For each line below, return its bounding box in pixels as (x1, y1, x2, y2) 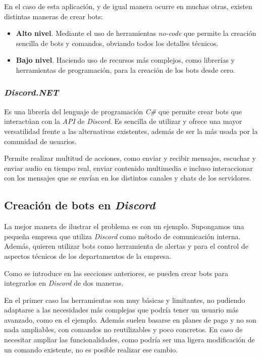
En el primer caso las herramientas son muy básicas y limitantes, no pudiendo (4, 294, 245, 305)
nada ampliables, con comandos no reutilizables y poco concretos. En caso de (4, 324, 243, 335)
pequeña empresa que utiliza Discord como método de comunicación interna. (4, 231, 241, 241)
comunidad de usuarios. (4, 136, 77, 146)
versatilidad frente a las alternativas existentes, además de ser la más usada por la (4, 125, 258, 136)
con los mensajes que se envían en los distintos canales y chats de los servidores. (4, 172, 251, 183)
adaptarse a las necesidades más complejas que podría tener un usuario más (4, 304, 239, 315)
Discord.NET (4, 86, 59, 99)
